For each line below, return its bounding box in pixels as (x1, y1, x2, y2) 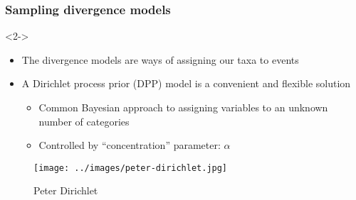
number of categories (38, 113, 130, 128)
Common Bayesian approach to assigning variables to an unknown (38, 100, 328, 114)
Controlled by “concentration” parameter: (38, 138, 221, 152)
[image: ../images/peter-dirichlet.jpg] (33, 162, 228, 173)
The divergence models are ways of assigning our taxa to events (21, 52, 299, 67)
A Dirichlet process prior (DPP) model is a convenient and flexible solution (21, 76, 351, 91)
